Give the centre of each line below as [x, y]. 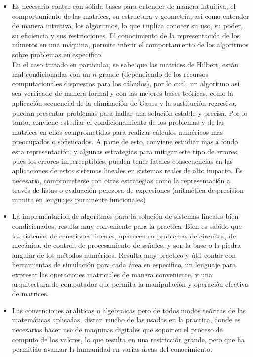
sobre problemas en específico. [57, 54]
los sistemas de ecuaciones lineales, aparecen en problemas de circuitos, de [124, 235]
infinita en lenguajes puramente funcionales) [79, 199]
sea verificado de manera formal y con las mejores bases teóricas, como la [123, 93]
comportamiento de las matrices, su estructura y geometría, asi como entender [130, 16]
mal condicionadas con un [51, 74]
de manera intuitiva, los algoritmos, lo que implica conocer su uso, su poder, [127, 25]
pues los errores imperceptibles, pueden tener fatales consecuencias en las [122, 161]
